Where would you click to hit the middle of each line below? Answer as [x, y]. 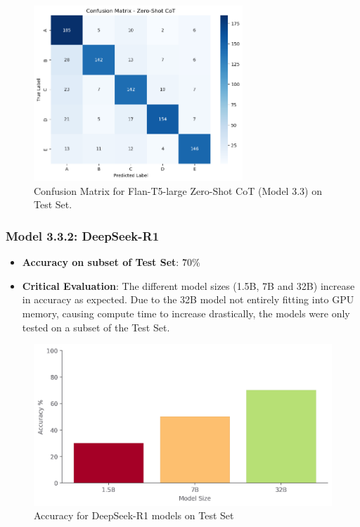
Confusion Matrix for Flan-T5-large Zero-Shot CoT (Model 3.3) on [178, 190]
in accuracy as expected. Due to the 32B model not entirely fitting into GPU [188, 299]
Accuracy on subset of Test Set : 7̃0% [111, 262]
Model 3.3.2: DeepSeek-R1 [83, 235]
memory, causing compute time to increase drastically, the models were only [186, 313]
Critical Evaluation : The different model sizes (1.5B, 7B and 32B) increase [188, 285]
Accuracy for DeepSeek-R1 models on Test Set [134, 515]
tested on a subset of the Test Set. [96, 327]
